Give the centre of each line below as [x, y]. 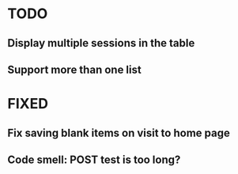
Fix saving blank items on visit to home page [119, 132]
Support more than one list [74, 69]
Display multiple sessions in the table [101, 43]
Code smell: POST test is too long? [94, 159]
